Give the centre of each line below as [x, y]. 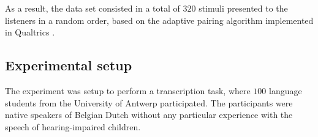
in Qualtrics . [30, 32]
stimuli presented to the [243, 8]
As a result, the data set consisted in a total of [93, 8]
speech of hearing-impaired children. [73, 126]
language [286, 90]
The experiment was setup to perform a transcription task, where [128, 90]
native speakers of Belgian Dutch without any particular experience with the [149, 115]
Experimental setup [69, 65]
